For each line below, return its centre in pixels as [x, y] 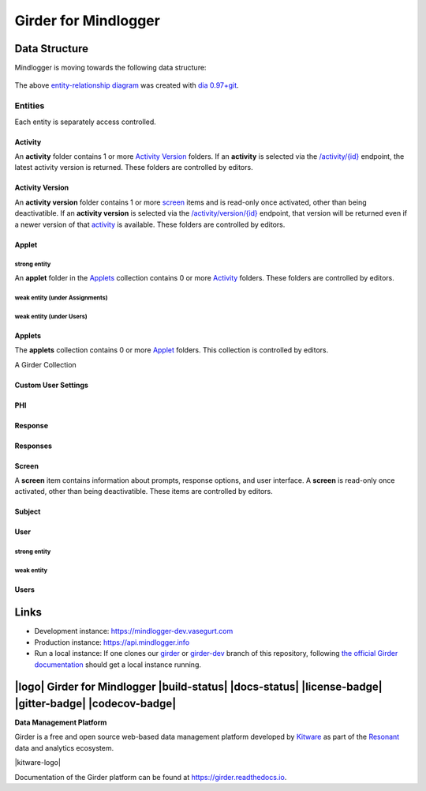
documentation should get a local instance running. [118, 665]
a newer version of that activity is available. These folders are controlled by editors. [150, 224]
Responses [34, 446]
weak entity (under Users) [51, 316]
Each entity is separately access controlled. [86, 122]
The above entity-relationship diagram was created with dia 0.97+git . [127, 85]
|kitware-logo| [37, 763]
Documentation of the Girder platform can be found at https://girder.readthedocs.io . [151, 777]
